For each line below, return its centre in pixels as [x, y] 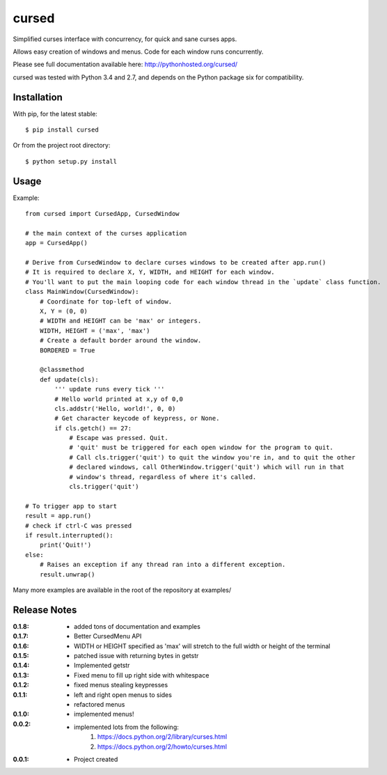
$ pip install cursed [62, 130]
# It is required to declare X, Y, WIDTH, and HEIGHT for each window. [150, 272]
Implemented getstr [102, 666]
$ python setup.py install [71, 161]
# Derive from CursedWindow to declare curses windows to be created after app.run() [176, 263]
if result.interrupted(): [70, 535]
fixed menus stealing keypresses [121, 685]
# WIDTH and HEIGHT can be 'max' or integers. [120, 321]
